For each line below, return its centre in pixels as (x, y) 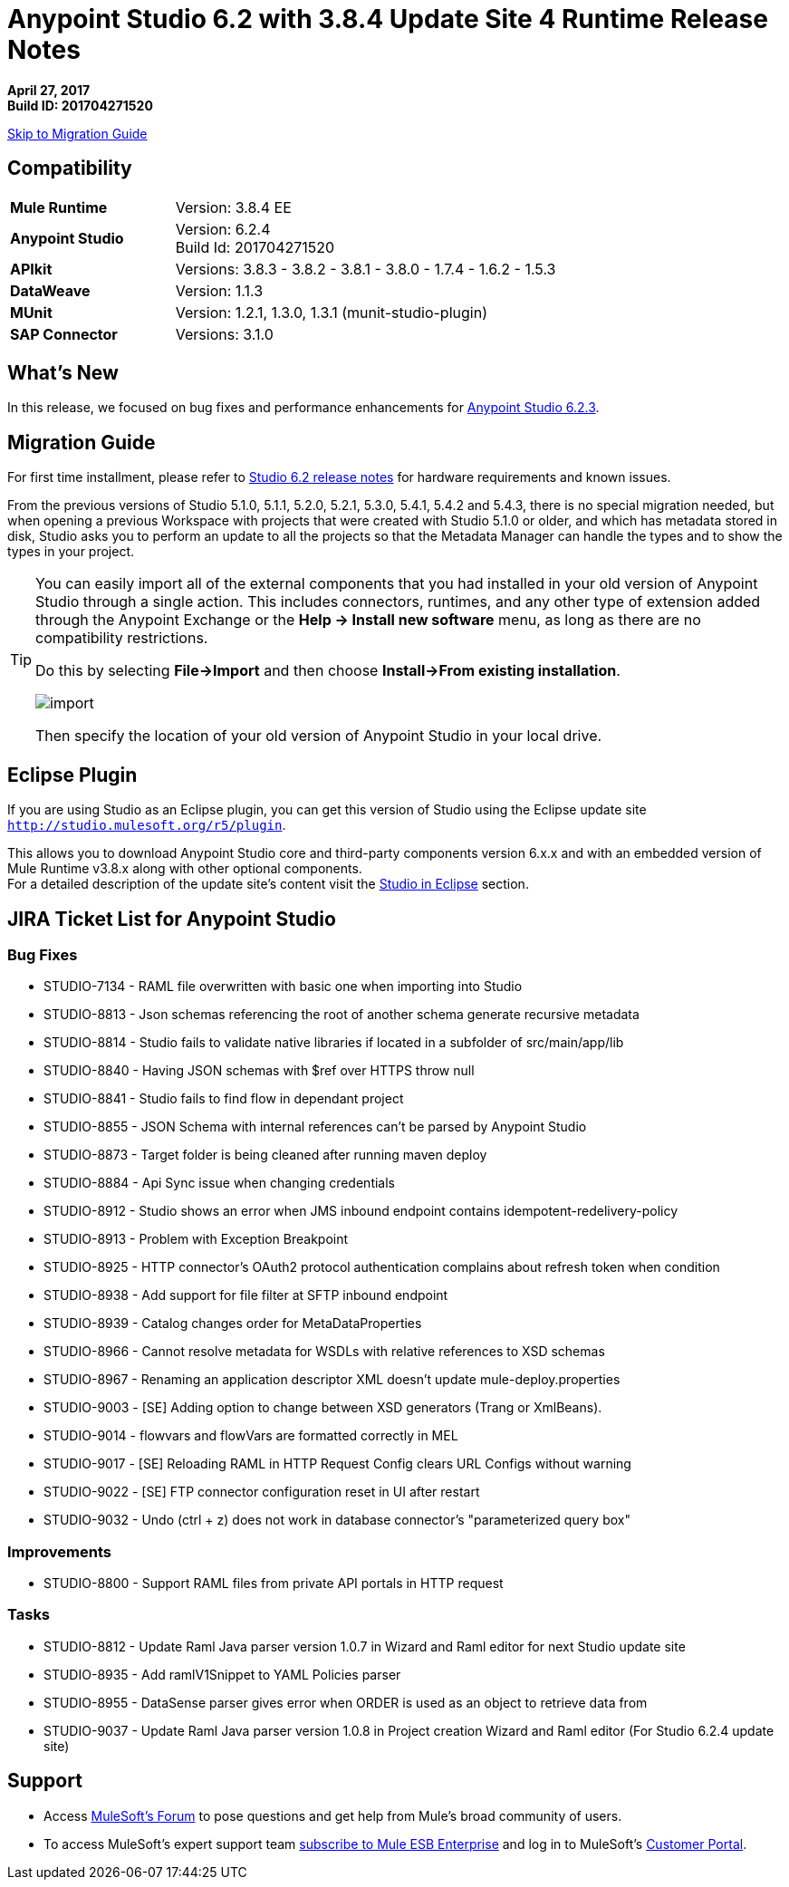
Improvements (59, 1551)
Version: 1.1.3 (219, 290)
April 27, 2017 (49, 90)
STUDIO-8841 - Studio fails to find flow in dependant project (224, 1099)
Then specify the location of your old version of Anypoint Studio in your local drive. (319, 736)
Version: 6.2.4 (223, 229)
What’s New (63, 373)
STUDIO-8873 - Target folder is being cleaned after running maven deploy (265, 1155)
